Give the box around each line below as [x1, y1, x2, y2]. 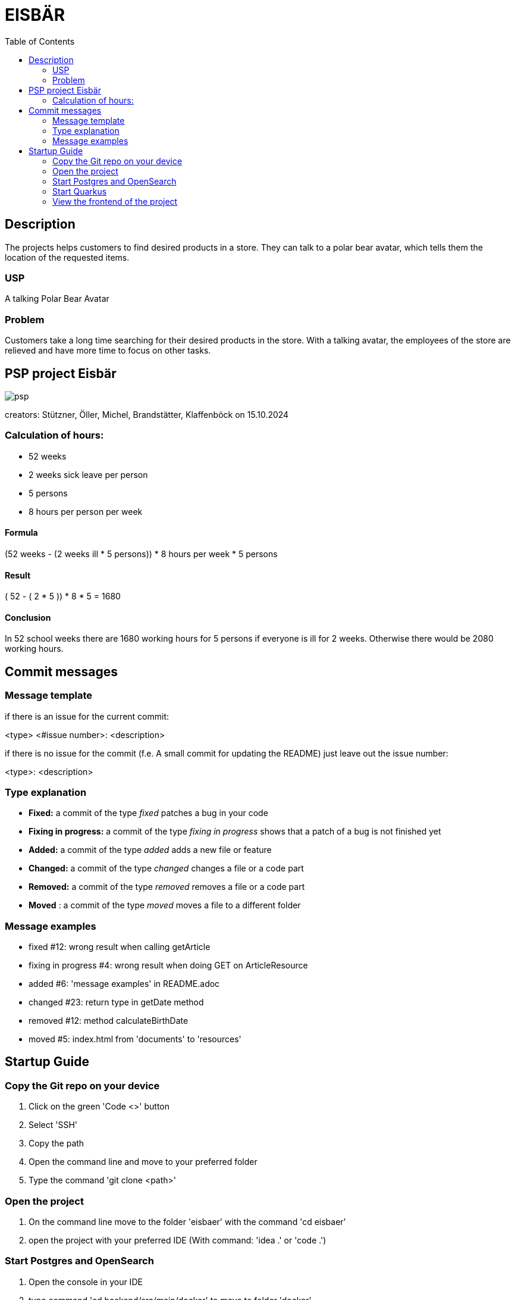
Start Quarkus [52, 186, 107, 196]
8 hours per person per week [29, 506, 143, 517]
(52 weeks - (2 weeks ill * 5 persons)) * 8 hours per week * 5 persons [5, 548, 278, 559]
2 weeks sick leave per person [29, 469, 148, 480]
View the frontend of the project [52, 196, 178, 207]
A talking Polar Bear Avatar [5, 293, 109, 304]
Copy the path [29, 1138, 84, 1149]
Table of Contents [5, 36, 75, 46]
